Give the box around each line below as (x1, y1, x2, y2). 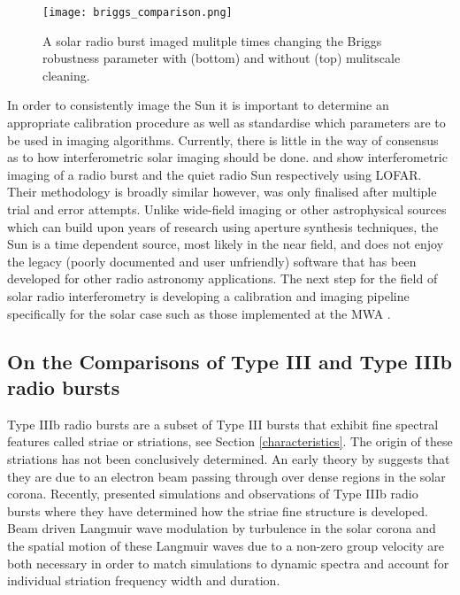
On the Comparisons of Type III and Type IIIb (7, 347, 452, 375)
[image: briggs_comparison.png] (42, 6, 233, 19)
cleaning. (42, 66, 90, 84)
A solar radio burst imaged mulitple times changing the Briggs (42, 31, 382, 50)
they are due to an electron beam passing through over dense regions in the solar (7, 467, 446, 485)
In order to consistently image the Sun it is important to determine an (7, 96, 389, 114)
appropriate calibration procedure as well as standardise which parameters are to (7, 113, 446, 132)
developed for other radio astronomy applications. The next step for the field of (7, 269, 438, 288)
